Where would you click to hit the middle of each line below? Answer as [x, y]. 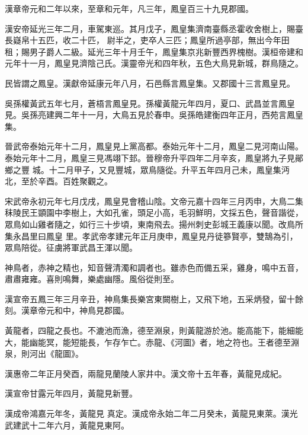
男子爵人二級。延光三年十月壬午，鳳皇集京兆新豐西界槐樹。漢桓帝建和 [166, 51]
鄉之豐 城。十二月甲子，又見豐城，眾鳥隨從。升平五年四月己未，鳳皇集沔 [147, 169]
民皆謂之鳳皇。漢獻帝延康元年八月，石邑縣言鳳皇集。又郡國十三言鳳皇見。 [150, 83]
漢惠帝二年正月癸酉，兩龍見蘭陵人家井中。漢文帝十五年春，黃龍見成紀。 [146, 373]
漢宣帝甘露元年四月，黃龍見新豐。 [71, 393]
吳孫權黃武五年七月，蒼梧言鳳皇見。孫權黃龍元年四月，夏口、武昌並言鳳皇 [150, 103]
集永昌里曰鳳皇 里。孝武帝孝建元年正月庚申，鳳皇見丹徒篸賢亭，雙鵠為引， [151, 236]
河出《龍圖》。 [56, 354]
